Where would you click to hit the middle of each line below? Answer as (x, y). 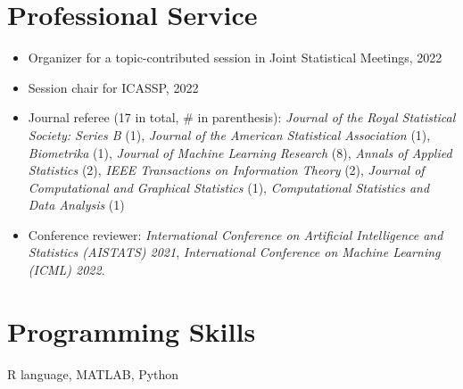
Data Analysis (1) (76, 205)
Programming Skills (132, 331)
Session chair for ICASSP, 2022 (113, 87)
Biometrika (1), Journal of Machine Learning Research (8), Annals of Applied (240, 152)
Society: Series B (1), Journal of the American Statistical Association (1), (229, 134)
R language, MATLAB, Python (93, 373)
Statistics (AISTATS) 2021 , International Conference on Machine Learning (234, 252)
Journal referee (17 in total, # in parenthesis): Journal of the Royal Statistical (242, 117)
